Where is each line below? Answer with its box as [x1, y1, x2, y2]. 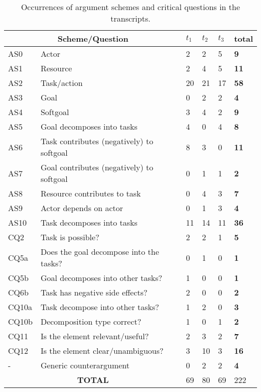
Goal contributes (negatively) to [40, 161, 154, 173]
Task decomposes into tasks [40, 217, 138, 228]
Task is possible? [40, 231, 99, 243]
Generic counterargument [40, 359, 130, 371]
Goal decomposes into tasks [40, 121, 138, 132]
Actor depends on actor [40, 202, 123, 214]
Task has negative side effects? [40, 286, 148, 298]
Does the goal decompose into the [40, 246, 159, 257]
